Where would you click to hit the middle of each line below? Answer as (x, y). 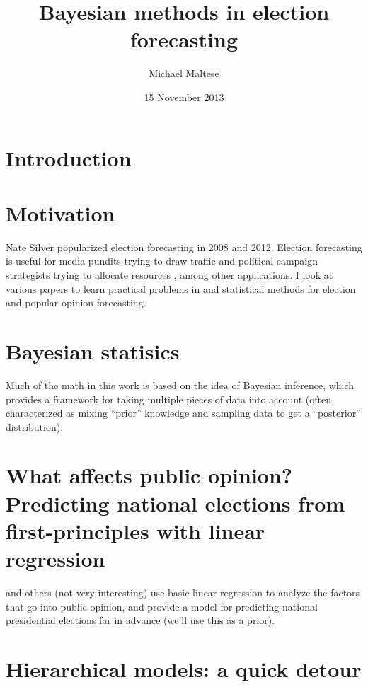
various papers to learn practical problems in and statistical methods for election (181, 288)
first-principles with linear (136, 530)
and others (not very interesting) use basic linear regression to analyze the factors (183, 592)
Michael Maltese (184, 73)
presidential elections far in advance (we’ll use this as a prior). (140, 620)
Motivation (61, 213)
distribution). (35, 426)
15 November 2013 (184, 97)
